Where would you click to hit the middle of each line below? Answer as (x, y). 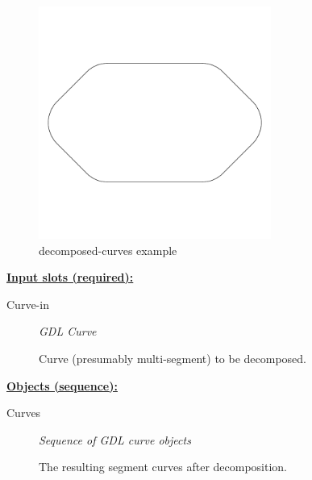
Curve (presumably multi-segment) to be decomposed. (173, 358)
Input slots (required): (70, 277)
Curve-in (28, 304)
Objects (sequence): (62, 385)
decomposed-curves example (108, 250)
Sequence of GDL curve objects (115, 439)
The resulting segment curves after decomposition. (163, 467)
